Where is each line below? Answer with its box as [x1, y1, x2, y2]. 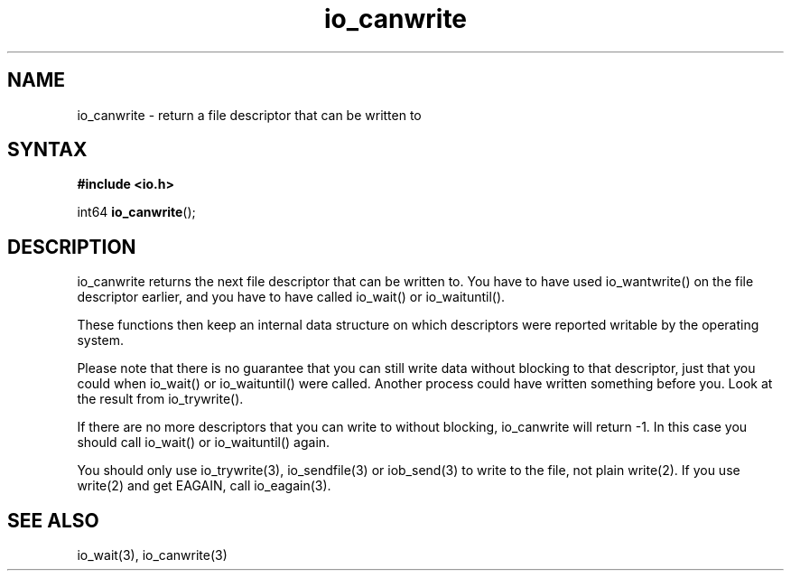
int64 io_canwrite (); [77, 204, 196, 220]
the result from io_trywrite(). [77, 391, 244, 407]
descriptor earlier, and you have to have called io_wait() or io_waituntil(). [77, 289, 506, 305]
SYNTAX [7, 138, 88, 162]
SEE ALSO [7, 508, 99, 532]
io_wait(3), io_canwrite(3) [77, 547, 228, 564]
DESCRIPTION [7, 235, 136, 258]
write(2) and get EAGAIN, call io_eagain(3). [77, 478, 331, 494]
